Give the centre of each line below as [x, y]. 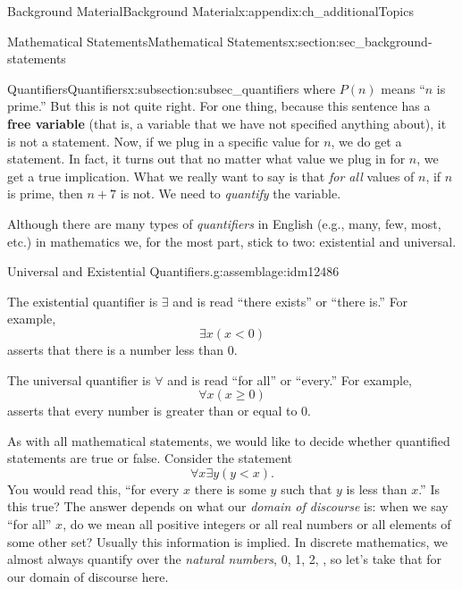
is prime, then [45, 194]
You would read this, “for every [93, 488]
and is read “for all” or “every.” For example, [290, 379]
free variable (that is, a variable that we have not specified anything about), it [227, 123]
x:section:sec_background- [360, 41]
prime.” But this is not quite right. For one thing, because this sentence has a [219, 106]
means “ [403, 88]
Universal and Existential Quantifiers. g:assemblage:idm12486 [173, 271]
